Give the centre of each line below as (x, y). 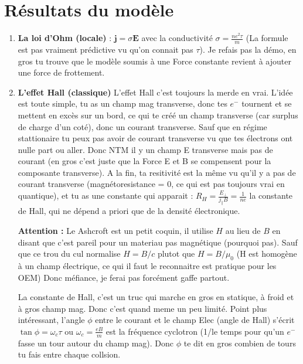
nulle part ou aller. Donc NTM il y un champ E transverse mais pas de (145, 149)
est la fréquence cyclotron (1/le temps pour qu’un (195, 331)
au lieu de (243, 230)
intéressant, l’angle (51, 320)
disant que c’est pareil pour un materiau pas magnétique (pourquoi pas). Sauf (158, 242)
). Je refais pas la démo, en (248, 49)
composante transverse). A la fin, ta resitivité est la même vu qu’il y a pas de (157, 172)
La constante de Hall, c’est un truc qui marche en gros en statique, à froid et (156, 297)
